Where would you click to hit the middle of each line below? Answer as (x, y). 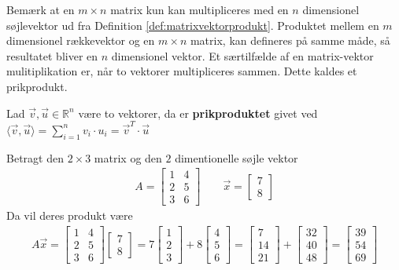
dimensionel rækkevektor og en (81, 40)
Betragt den (35, 157)
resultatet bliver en (52, 55)
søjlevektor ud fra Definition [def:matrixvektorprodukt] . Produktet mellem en (193, 25)
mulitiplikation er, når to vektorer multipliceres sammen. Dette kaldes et (182, 71)
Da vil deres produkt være (70, 215)
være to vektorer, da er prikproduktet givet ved (198, 113)
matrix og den (128, 157)
